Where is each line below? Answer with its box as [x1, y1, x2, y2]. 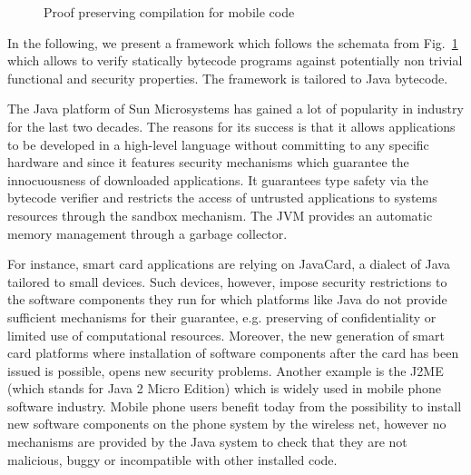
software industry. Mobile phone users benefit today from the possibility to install [7, 396, 462, 415]
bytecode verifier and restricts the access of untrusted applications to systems [7, 188, 437, 207]
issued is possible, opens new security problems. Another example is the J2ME [7, 361, 444, 380]
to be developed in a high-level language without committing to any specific [7, 134, 429, 153]
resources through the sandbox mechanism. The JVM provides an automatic [7, 205, 433, 224]
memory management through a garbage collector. [7, 223, 288, 242]
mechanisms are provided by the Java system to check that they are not [7, 432, 407, 451]
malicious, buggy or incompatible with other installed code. [7, 450, 338, 469]
